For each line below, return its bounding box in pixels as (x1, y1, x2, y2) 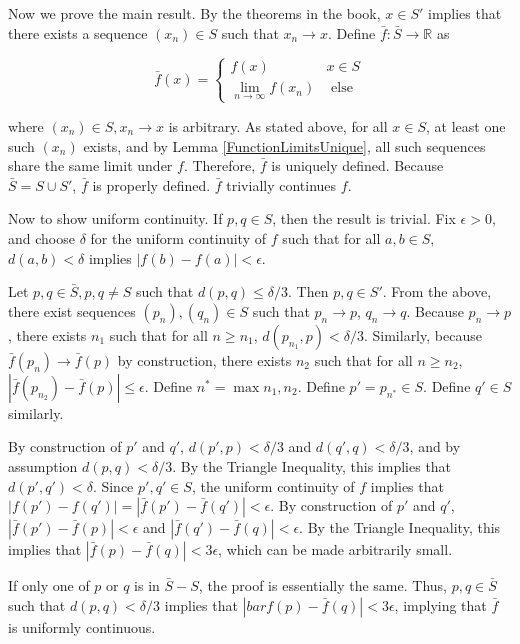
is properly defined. (92, 174, 211, 195)
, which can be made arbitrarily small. (218, 539, 453, 560)
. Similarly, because (363, 324, 482, 345)
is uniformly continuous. (8, 616, 156, 637)
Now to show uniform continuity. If (8, 208, 223, 229)
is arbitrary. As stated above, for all (168, 115, 388, 136)
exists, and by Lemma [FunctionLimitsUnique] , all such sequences (83, 135, 486, 156)
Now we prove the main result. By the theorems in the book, (8, 3, 381, 23)
